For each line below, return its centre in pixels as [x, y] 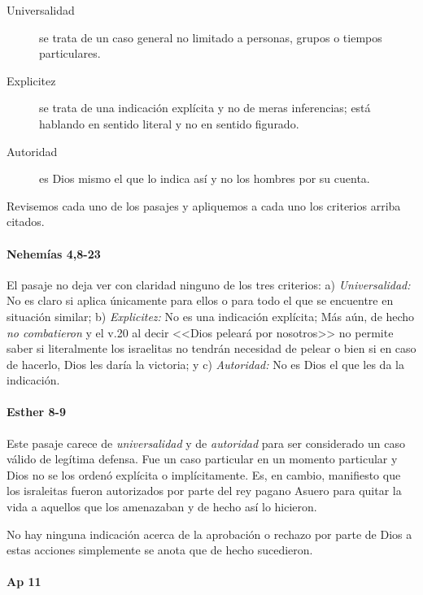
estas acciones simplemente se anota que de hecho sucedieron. [160, 550]
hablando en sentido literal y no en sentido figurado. [169, 123]
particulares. [70, 53]
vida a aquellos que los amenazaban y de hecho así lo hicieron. [162, 507]
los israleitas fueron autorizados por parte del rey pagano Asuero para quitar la [204, 491]
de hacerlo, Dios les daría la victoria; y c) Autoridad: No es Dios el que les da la [205, 364]
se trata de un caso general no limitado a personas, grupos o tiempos [211, 37]
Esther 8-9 [36, 412]
